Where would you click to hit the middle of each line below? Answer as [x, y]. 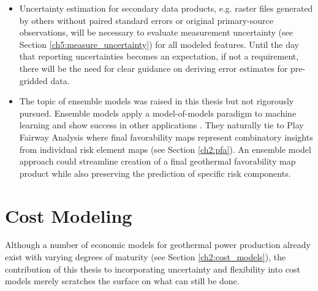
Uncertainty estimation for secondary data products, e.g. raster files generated [166, 8]
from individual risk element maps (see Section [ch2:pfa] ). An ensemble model [165, 149]
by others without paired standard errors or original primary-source [146, 20]
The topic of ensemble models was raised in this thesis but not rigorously [157, 101]
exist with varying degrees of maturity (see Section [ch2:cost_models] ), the [146, 257]
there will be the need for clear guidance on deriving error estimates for [153, 68]
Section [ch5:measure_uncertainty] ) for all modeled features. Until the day [159, 44]
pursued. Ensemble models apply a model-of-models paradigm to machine [158, 113]
